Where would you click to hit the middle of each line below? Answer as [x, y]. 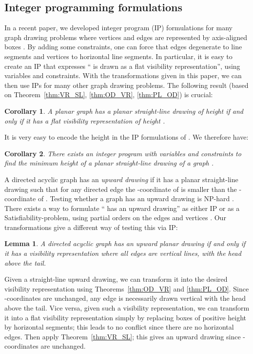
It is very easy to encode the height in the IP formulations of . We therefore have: [126, 137]
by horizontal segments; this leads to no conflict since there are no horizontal [119, 327]
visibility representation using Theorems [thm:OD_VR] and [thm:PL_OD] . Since [127, 288]
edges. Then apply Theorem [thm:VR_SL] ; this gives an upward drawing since [123, 336]
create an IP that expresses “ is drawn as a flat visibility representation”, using [122, 66]
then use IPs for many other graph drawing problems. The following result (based [126, 85]
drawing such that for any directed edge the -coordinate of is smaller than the [121, 189]
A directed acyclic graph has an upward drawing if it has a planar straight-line [121, 179]
